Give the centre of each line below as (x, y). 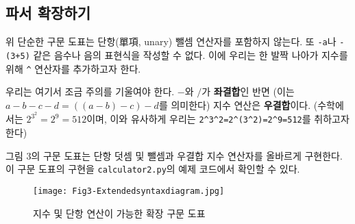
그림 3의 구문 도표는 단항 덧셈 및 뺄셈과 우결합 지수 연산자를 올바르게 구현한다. (174, 155)
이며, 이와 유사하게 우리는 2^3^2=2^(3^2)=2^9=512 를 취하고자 (218, 119)
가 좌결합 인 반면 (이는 (248, 91)
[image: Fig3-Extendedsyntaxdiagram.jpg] (129, 191)
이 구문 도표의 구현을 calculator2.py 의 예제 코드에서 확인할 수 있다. (153, 169)
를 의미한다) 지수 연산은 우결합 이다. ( (238, 104)
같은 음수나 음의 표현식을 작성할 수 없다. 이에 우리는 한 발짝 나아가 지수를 (191, 54)
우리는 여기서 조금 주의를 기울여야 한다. (90, 91)
